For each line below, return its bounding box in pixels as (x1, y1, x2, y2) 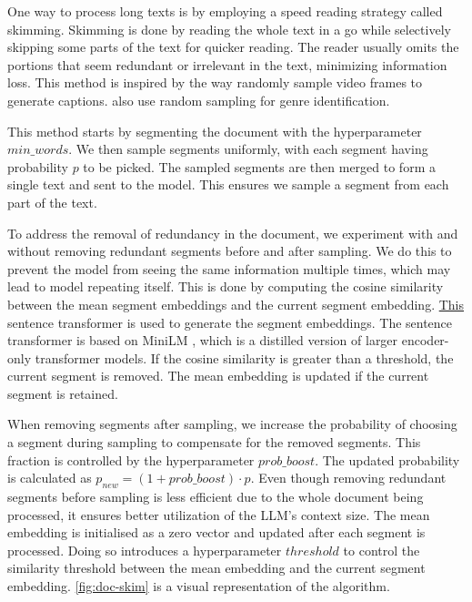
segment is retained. (7, 383, 118, 403)
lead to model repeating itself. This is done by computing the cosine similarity (7, 277, 444, 296)
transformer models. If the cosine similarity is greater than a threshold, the (35, 348, 454, 367)
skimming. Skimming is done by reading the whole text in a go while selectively (7, 19, 451, 38)
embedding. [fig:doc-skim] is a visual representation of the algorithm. (7, 576, 390, 596)
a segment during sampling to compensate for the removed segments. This (7, 433, 421, 452)
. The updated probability (315, 450, 460, 469)
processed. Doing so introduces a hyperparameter (7, 540, 282, 559)
